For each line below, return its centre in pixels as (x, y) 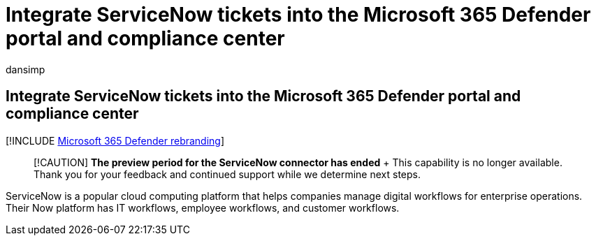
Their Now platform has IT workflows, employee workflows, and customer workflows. (203, 207)
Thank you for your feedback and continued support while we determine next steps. (227, 174)
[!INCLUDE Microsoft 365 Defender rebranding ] (115, 140)
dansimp (26, 69)
